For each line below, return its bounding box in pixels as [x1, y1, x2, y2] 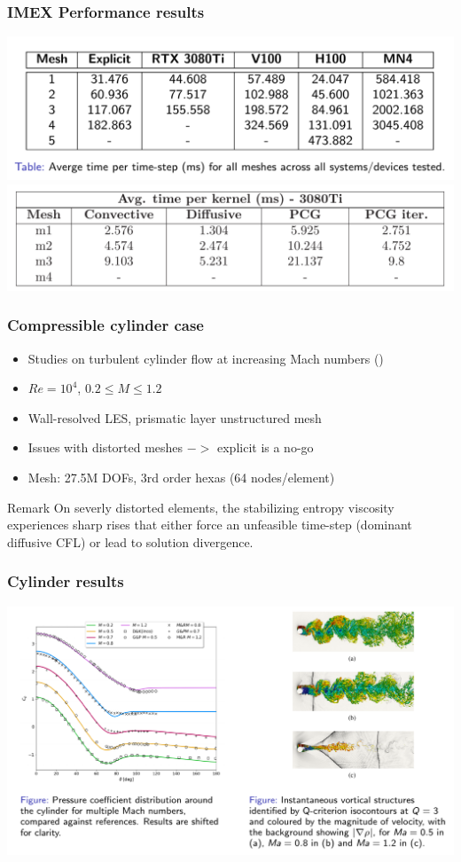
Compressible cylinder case [7, 314, 204, 336]
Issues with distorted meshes [27, 438, 184, 457]
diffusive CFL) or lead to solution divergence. [7, 532, 254, 551]
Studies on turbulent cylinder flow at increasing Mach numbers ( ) [27, 349, 384, 367]
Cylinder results [7, 570, 124, 592]
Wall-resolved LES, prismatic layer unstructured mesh [27, 408, 322, 427]
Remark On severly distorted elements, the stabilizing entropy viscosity [7, 498, 395, 516]
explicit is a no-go [216, 438, 314, 457]
